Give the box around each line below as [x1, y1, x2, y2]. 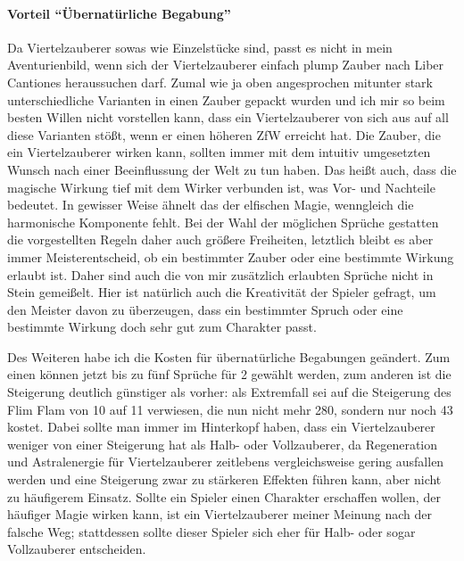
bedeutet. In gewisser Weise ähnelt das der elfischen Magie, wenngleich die [7, 195, 414, 214]
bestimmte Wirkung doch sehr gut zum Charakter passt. [7, 318, 317, 336]
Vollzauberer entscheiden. [7, 540, 146, 558]
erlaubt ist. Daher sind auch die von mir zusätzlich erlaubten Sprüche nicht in [7, 265, 434, 284]
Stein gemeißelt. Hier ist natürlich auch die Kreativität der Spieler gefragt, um [7, 283, 436, 301]
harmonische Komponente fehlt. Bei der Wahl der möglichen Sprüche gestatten [7, 212, 439, 231]
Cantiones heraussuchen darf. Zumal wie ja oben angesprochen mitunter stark [7, 72, 433, 91]
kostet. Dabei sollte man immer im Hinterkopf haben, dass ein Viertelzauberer [7, 417, 435, 436]
